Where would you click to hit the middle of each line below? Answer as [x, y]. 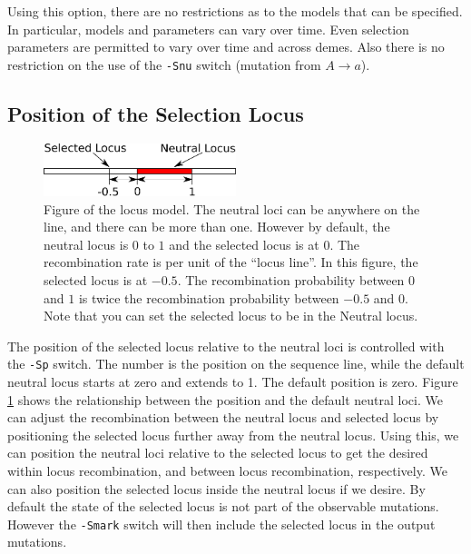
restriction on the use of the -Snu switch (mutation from [164, 64]
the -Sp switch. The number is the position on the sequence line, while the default [236, 364]
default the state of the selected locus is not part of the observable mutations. [223, 506]
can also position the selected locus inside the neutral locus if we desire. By [216, 488]
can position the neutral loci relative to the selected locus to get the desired [218, 453]
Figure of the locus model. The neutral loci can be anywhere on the [232, 208]
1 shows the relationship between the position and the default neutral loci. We [225, 399]
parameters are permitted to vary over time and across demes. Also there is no [226, 47]
